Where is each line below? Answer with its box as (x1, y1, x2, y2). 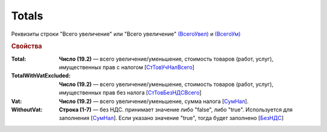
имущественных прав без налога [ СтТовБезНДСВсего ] (59, 89, 202, 96)
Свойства (11, 42, 42, 51)
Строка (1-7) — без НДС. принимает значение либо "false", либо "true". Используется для (59, 106, 293, 113)
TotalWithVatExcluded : (11, 72, 71, 79)
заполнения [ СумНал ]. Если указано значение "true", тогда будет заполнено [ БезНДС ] (59, 114, 284, 122)
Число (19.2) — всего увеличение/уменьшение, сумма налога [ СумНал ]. (59, 97, 249, 105)
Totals (11, 9, 44, 22)
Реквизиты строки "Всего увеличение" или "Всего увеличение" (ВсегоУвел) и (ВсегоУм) (11, 30, 241, 38)
